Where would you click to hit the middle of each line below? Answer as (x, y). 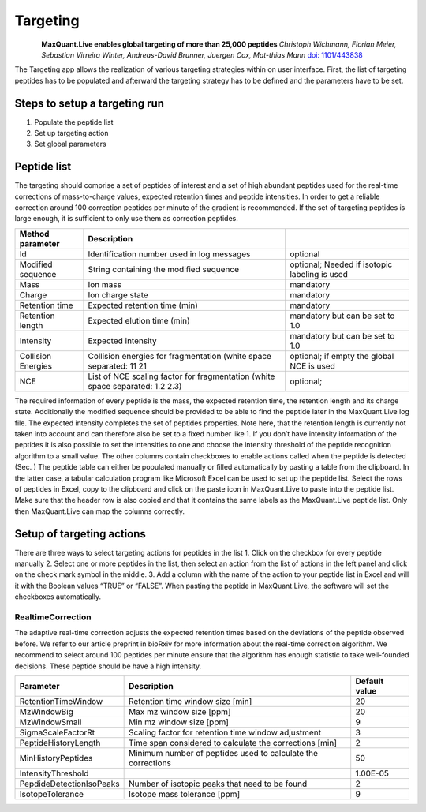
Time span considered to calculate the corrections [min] (233, 743)
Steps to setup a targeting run (90, 103)
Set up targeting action (72, 133)
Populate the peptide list (74, 122)
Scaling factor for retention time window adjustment (225, 732)
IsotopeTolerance (52, 794)
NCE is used (312, 365)
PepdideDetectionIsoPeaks (69, 784)
